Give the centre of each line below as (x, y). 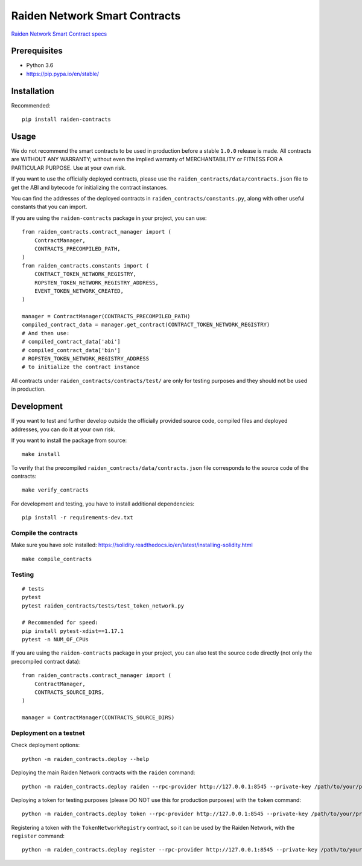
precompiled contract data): (46, 661)
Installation (33, 91)
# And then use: (46, 333)
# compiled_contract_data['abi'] (71, 342)
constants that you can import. (49, 207)
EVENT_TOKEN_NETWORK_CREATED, (79, 291)
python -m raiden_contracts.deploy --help (86, 759)
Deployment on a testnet (48, 733)
